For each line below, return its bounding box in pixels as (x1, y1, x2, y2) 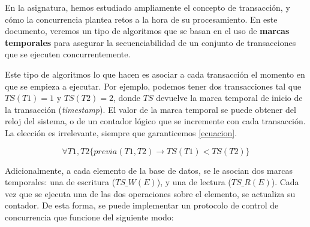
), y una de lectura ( (156, 176, 231, 188)
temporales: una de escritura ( (5, 176, 116, 188)
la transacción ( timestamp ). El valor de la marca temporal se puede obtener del (5, 103, 296, 115)
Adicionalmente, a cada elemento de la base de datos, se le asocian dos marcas (5, 164, 293, 176)
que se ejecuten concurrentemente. (5, 48, 131, 60)
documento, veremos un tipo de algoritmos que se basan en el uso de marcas (5, 24, 290, 37)
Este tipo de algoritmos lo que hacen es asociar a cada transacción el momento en (5, 68, 305, 80)
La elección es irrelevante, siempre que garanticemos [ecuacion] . (5, 126, 237, 139)
